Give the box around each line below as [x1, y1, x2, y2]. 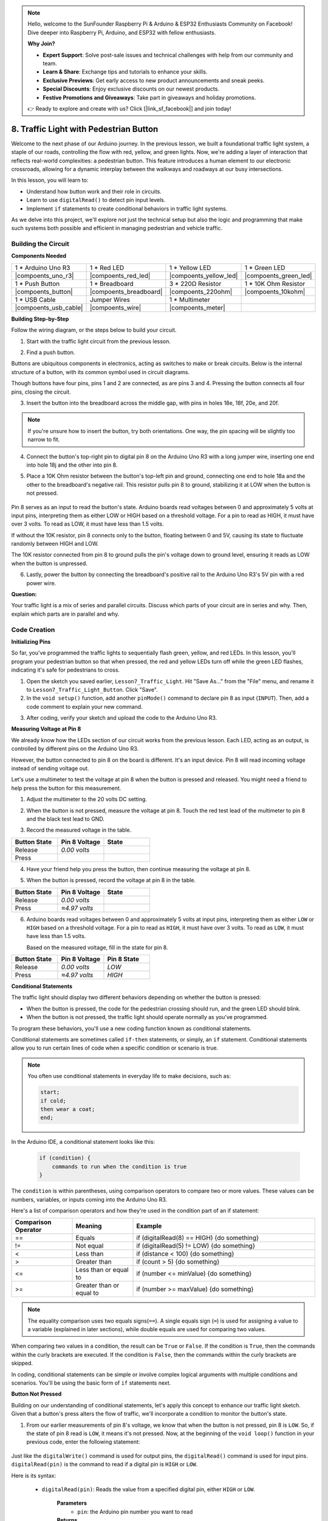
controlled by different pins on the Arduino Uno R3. [11, 745, 139, 753]
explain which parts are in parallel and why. [11, 610, 120, 618]
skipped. [11, 1360, 33, 1367]
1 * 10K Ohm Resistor [244, 279, 306, 288]
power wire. [26, 579, 56, 586]
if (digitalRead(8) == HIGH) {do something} [136, 1234, 259, 1242]
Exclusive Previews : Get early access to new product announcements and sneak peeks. [43, 77, 265, 84]
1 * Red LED [89, 263, 125, 272]
